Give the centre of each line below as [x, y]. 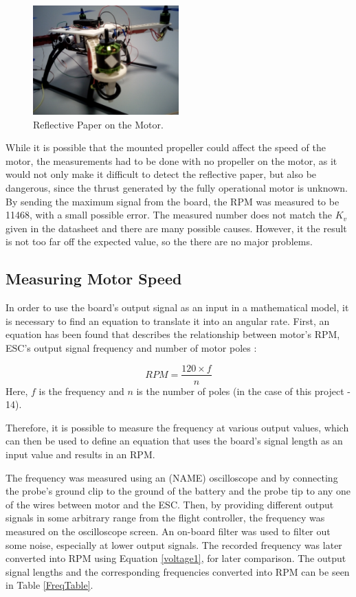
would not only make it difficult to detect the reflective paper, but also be [161, 174]
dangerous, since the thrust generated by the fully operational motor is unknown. [177, 187]
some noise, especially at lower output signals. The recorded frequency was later [174, 544]
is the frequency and [81, 391]
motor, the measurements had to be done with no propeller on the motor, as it [171, 160]
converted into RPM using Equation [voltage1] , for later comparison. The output [176, 558]
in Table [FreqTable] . [49, 585]
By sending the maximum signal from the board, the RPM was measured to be [173, 201]
